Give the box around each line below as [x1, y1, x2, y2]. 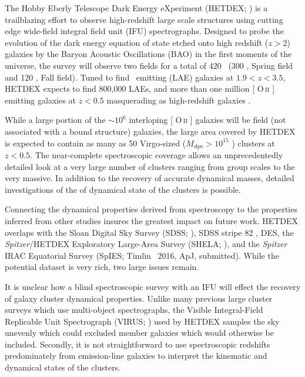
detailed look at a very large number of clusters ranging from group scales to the [5, 160, 295, 172]
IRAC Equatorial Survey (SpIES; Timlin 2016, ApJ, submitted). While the [5, 249, 279, 261]
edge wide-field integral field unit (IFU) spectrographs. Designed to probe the [5, 25, 284, 37]
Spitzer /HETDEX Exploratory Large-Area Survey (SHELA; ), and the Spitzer [5, 238, 287, 250]
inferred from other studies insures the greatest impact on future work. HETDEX [5, 214, 299, 226]
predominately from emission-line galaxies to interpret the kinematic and [5, 349, 267, 362]
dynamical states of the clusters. [5, 361, 121, 373]
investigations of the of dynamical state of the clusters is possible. [5, 183, 241, 195]
